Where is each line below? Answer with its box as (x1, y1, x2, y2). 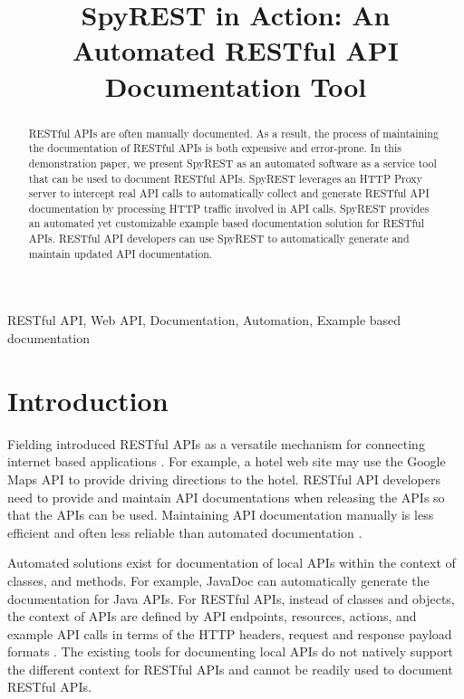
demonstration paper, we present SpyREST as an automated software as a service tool (28, 155, 437, 170)
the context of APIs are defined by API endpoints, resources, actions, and (7, 607, 417, 626)
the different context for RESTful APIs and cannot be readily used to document (7, 659, 453, 678)
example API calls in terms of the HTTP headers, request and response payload (7, 624, 452, 643)
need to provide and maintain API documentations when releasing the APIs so (7, 487, 445, 506)
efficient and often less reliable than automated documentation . (7, 522, 362, 541)
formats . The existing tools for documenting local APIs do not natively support (7, 642, 453, 661)
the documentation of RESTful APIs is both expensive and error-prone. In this (28, 140, 401, 156)
